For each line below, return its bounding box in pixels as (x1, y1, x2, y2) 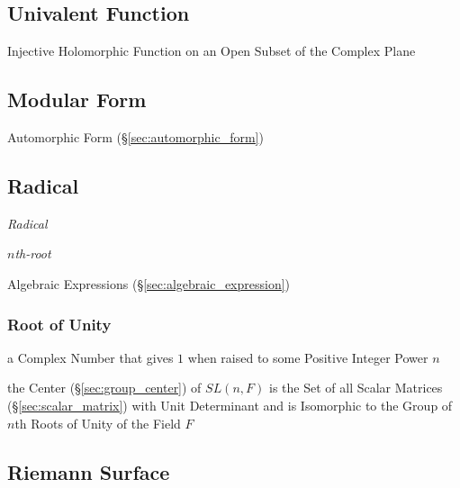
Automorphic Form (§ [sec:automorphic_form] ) (7, 128, 264, 146)
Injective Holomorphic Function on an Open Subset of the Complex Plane (7, 41, 416, 60)
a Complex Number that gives (7, 348, 174, 366)
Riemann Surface (7, 457, 170, 485)
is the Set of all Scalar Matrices (269, 378, 443, 397)
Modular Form (7, 86, 147, 113)
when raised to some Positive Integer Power (187, 348, 428, 366)
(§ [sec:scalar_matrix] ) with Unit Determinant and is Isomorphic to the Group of (7, 395, 453, 414)
